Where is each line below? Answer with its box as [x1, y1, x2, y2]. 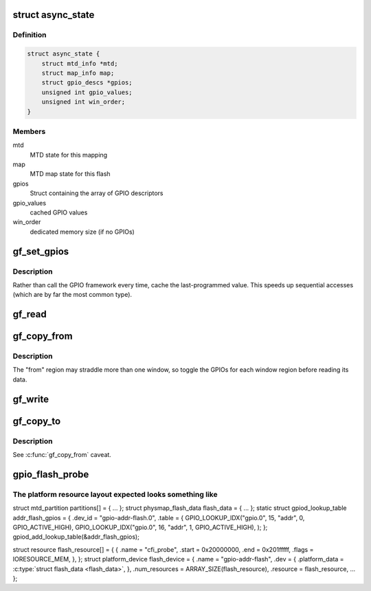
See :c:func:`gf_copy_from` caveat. [12, 451, 111, 459]
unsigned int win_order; [41, 98, 126, 106]
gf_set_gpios [12, 245, 69, 257]
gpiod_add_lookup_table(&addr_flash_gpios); [12, 533, 140, 541]
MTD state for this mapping [30, 150, 108, 159]
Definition [12, 30, 47, 40]
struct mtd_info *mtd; [41, 59, 118, 67]
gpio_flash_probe [12, 468, 89, 480]
